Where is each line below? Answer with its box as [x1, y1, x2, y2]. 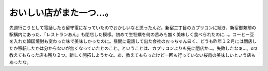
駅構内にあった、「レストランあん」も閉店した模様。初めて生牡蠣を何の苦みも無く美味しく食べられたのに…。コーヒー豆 [9, 31, 255, 37]
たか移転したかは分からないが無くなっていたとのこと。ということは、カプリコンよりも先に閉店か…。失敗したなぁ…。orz [9, 45, 258, 51]
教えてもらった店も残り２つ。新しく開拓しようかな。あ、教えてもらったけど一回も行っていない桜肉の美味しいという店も [9, 52, 256, 58]
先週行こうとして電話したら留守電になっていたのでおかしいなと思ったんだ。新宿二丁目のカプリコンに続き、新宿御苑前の [9, 25, 257, 31]
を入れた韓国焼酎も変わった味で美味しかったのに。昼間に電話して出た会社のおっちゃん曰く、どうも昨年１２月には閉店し [9, 38, 257, 44]
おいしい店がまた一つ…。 [9, 7, 114, 18]
